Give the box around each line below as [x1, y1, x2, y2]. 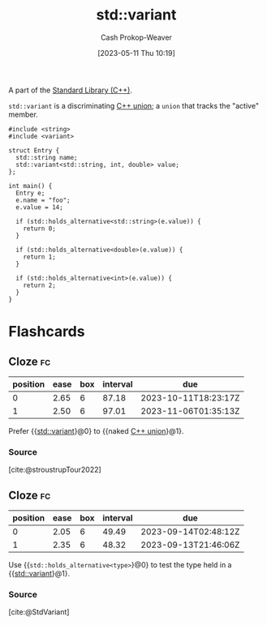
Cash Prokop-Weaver [100, 32, 173, 42]
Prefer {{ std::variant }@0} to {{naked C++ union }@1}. [8, 426, 184, 435]
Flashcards [8, 323, 85, 341]
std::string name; [15, 153, 79, 161]
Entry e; [15, 189, 45, 197]
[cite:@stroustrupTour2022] [8, 464, 101, 475]
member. [8, 109, 38, 119]
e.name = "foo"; [15, 196, 71, 204]
